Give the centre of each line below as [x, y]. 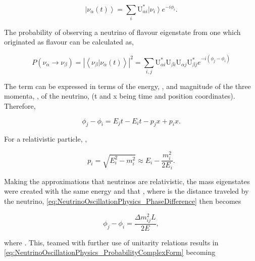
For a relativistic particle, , [46, 139]
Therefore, [20, 106]
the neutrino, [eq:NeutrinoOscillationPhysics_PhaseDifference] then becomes [123, 201]
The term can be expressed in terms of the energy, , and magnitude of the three [127, 86]
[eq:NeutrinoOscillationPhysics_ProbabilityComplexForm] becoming [110, 252]
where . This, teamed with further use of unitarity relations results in [111, 242]
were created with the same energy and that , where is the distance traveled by [126, 191]
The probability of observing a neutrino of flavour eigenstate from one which [122, 32]
